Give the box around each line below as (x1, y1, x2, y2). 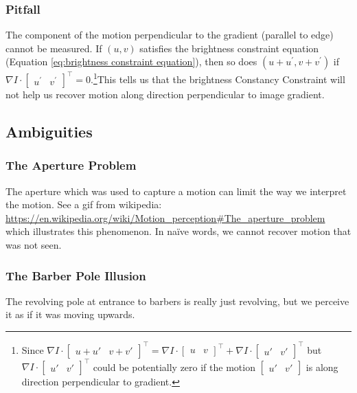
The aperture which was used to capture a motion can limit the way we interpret (5, 183, 347, 198)
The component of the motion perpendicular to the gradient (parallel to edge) (5, 27, 334, 42)
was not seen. (5, 238, 62, 252)
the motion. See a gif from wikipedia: (5, 197, 162, 212)
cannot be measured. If (5, 41, 102, 55)
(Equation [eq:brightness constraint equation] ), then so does (5, 54, 257, 69)
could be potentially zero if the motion (93, 359, 255, 374)
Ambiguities (5, 121, 93, 142)
